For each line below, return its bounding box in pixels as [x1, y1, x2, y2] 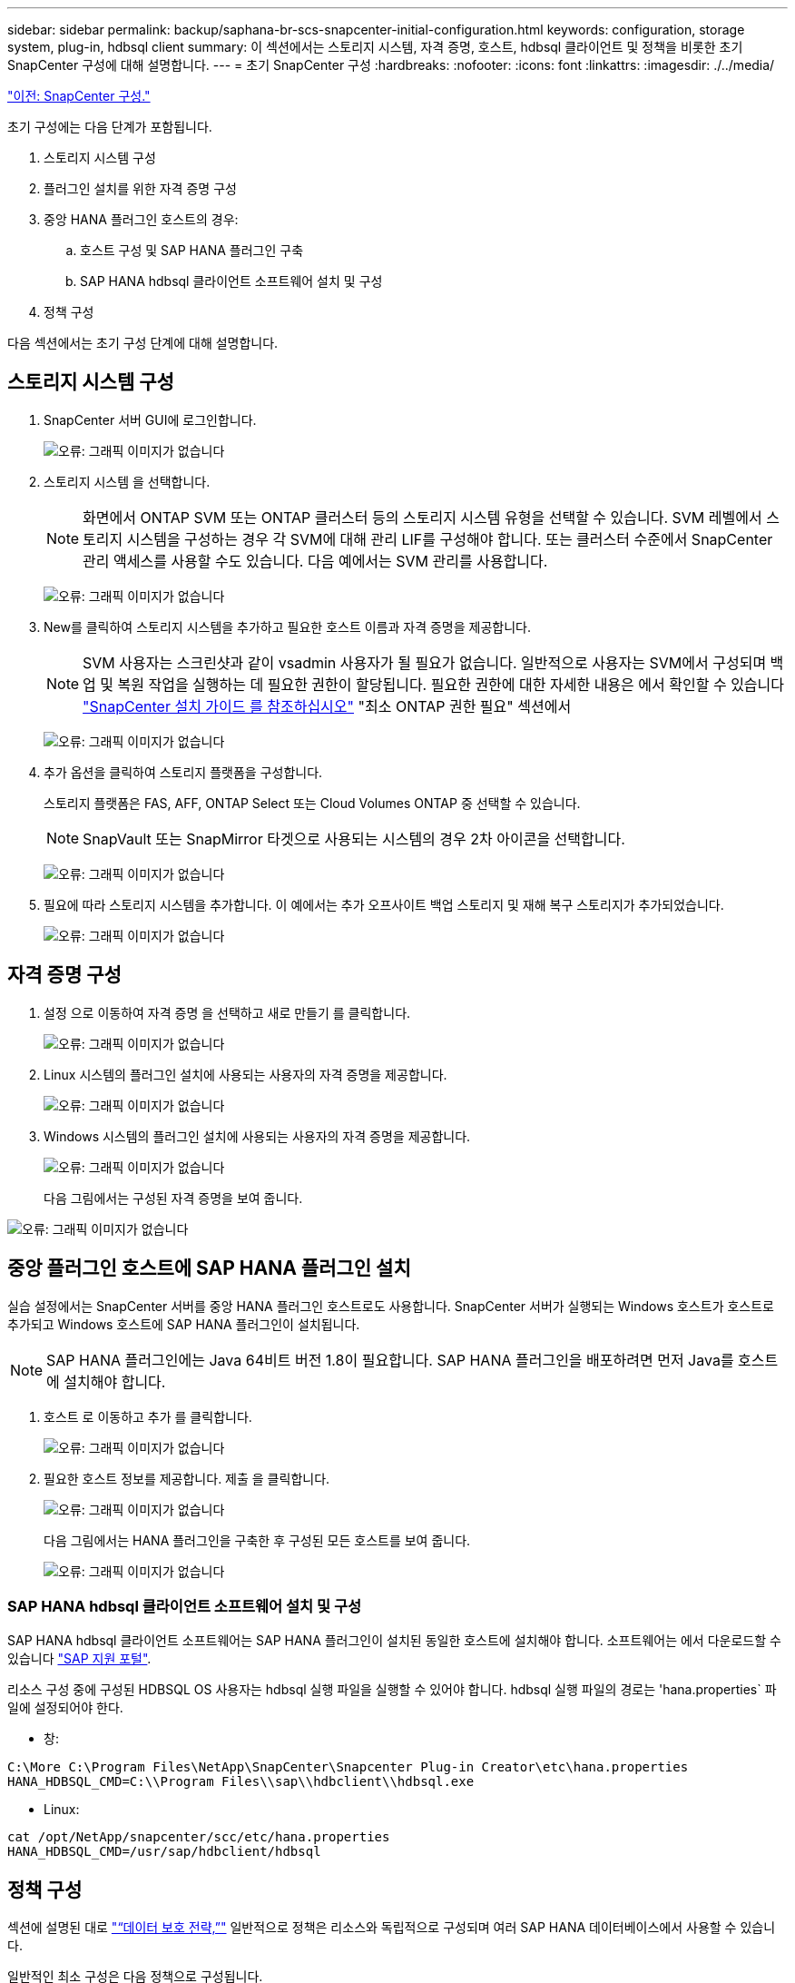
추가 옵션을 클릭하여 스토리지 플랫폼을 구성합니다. [44, 764, 323, 780]
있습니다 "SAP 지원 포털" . [7, 1651, 152, 1667]
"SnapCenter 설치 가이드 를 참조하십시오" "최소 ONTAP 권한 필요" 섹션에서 [83, 696, 572, 715]
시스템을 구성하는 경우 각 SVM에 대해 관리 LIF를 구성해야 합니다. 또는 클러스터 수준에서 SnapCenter [126, 529, 773, 548]
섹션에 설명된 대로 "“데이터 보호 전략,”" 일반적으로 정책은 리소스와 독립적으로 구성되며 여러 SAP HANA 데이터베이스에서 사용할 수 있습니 [7, 1919, 776, 1936]
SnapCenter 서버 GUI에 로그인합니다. [44, 411, 257, 428]
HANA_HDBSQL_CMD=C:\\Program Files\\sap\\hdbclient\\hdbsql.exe [7, 1774, 475, 1790]
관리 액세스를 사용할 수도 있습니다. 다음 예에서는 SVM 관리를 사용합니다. [83, 551, 548, 570]
